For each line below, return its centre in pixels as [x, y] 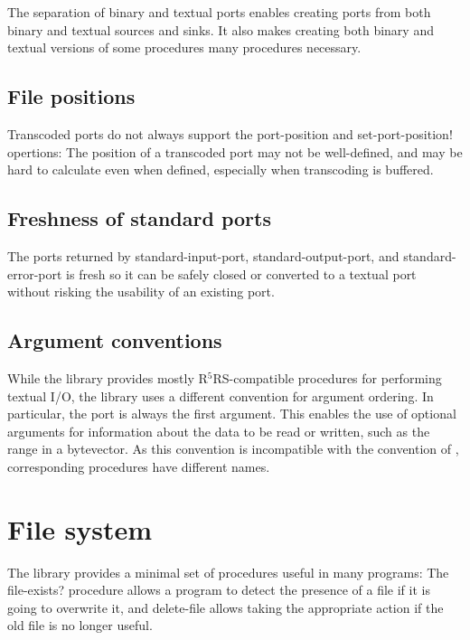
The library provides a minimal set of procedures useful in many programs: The [228, 572]
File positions [71, 96]
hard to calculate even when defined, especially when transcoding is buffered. [221, 169]
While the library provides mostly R [108, 377]
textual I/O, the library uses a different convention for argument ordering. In [221, 395]
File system [80, 528]
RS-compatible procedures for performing [327, 377]
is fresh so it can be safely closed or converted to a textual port [241, 273]
